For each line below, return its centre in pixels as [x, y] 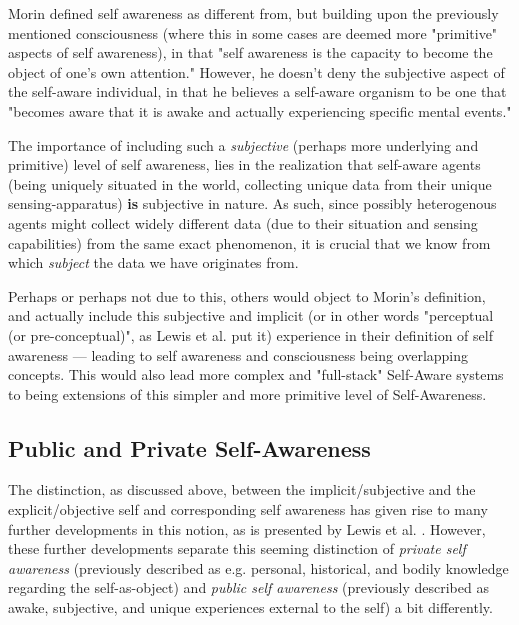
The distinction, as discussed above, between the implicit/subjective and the [242, 489]
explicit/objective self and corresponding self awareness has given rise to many [248, 509]
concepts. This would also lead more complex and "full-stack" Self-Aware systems [256, 374]
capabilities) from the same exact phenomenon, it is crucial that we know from [249, 242]
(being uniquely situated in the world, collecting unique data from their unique [250, 183]
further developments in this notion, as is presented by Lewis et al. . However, [247, 528]
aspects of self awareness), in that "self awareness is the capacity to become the [250, 52]
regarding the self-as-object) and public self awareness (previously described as [248, 587]
